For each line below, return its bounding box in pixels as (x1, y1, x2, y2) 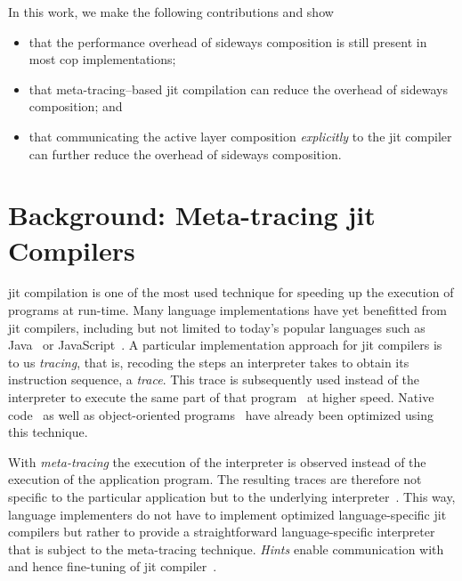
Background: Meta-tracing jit (8, 197, 376, 233)
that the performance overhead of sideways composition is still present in (28, 32, 427, 51)
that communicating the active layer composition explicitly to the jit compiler (28, 126, 452, 145)
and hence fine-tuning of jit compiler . (8, 557, 217, 576)
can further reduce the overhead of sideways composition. (28, 144, 342, 163)
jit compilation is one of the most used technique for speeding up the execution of (8, 283, 454, 302)
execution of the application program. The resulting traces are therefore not (8, 470, 422, 488)
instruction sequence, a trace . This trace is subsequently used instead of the (8, 370, 419, 389)
